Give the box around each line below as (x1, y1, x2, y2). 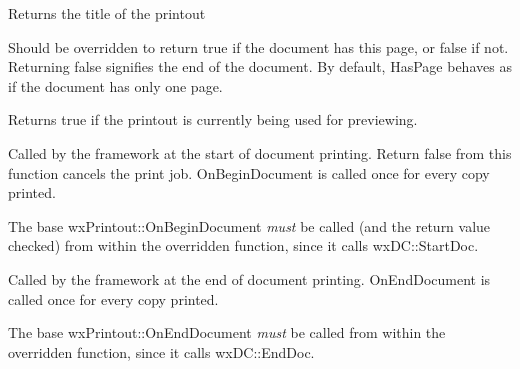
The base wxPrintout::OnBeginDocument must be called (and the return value (8, 215, 491, 236)
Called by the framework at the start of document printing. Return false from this (8, 142, 512, 163)
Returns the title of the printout (8, 3, 206, 23)
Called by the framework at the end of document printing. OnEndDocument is (8, 268, 491, 289)
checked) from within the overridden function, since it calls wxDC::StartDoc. (8, 235, 479, 256)
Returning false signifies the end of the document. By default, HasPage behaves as (8, 56, 512, 77)
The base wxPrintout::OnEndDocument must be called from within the (8, 322, 446, 343)
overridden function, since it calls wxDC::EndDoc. (8, 341, 315, 362)
